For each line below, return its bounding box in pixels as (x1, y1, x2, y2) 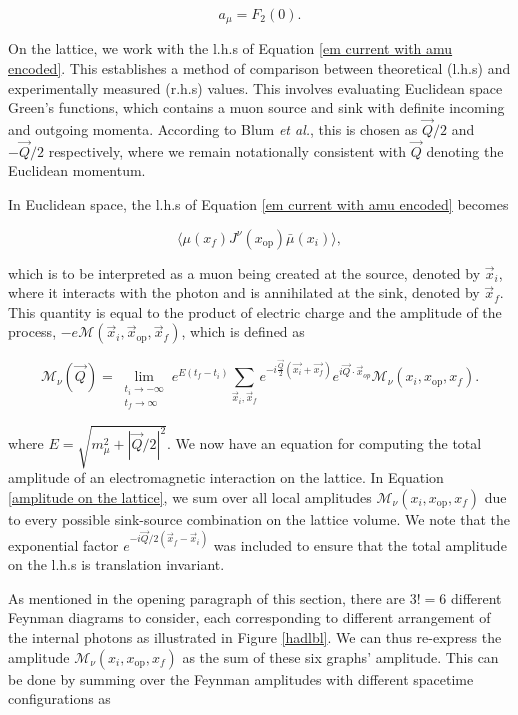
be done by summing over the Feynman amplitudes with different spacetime (8, 668, 474, 689)
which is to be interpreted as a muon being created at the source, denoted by (8, 262, 481, 283)
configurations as (8, 688, 111, 709)
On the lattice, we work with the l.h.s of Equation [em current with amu (8, 38, 453, 59)
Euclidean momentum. (8, 160, 146, 181)
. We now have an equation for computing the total (166, 433, 482, 454)
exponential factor (8, 534, 119, 555)
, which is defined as (181, 321, 305, 342)
